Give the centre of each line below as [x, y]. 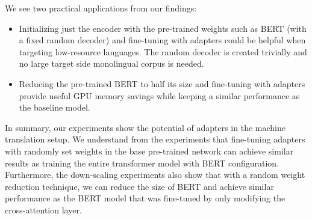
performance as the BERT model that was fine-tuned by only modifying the [145, 198]
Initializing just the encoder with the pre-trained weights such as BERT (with [163, 28]
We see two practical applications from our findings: [101, 8]
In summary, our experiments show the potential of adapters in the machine [145, 127]
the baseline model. [55, 107]
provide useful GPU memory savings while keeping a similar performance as [159, 95]
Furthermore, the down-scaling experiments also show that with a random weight [155, 175]
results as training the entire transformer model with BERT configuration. [142, 163]
